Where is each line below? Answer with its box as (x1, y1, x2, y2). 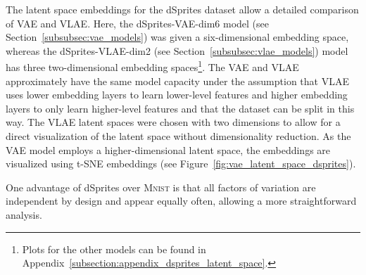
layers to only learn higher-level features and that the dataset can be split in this (6, 101, 355, 115)
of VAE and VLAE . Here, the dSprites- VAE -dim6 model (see (6, 15, 270, 30)
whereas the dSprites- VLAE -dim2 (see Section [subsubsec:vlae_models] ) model (6, 43, 348, 58)
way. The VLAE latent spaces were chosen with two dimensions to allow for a (6, 115, 341, 129)
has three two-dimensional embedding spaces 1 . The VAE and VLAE (6, 58, 299, 75)
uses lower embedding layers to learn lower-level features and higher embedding (6, 87, 348, 102)
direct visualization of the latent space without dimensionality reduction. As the (6, 129, 351, 143)
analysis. (6, 207, 42, 222)
